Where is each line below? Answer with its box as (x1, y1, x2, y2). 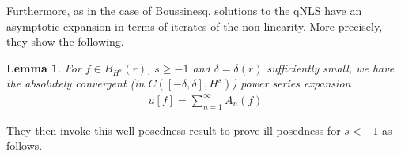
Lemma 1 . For (6, 59, 81, 76)
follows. (6, 137, 43, 154)
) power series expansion (232, 75, 351, 91)
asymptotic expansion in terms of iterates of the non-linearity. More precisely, (6, 17, 383, 34)
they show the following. (6, 33, 124, 50)
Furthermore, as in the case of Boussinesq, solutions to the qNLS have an (6, 2, 362, 18)
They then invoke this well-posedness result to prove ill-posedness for (6, 121, 341, 138)
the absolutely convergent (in (6, 75, 145, 91)
